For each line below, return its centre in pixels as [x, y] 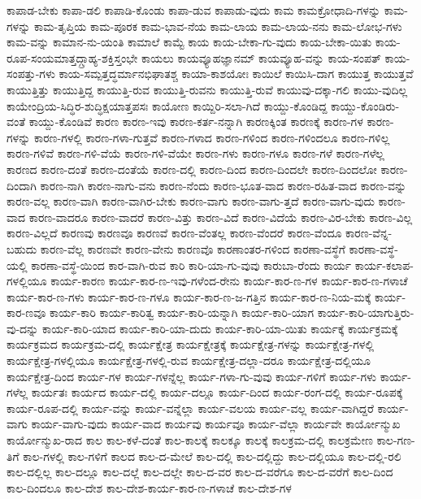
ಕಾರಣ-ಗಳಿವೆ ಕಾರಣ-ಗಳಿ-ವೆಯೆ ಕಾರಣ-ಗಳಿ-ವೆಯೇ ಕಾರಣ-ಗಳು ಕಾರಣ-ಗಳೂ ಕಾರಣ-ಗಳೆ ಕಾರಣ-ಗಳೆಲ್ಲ [195, 153]
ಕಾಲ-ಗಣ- [396, 440]
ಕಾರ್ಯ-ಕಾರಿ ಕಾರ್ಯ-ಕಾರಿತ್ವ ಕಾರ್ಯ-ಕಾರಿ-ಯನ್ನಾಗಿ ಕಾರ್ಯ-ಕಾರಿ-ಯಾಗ [182, 312]
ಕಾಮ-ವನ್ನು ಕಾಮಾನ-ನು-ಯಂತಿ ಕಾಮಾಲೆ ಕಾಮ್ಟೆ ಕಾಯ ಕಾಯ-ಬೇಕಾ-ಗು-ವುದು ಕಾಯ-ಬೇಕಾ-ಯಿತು [189, 42]
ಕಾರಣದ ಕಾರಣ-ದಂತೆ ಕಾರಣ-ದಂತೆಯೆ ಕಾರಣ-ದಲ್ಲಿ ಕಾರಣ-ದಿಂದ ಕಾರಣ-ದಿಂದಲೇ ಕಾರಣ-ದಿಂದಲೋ [192, 169]
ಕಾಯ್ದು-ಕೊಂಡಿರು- [365, 105]
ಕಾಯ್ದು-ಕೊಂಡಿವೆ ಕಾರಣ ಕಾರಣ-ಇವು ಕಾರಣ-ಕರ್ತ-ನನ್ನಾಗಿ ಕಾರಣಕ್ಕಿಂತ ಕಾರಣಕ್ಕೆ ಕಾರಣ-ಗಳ [196, 121]
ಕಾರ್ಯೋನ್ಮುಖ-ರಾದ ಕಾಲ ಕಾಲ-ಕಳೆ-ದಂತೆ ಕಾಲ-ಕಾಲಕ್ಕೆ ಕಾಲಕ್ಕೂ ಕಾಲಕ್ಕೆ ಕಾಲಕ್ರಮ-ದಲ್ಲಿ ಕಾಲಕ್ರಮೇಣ [190, 440]
